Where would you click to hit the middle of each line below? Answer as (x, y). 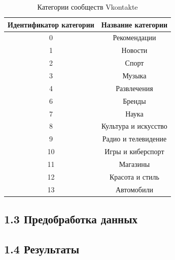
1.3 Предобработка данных (71, 219)
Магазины (134, 164)
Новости (134, 50)
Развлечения (134, 88)
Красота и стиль (134, 176)
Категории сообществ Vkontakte (87, 7)
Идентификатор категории (51, 24)
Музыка (134, 75)
